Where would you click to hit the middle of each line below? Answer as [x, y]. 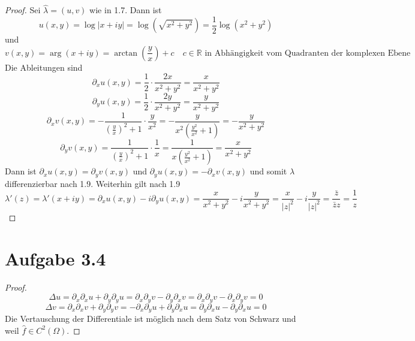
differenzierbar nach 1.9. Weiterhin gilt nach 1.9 [93, 183]
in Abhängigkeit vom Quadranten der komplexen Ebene [308, 53]
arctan [126, 53]
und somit [268, 171]
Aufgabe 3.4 [55, 258]
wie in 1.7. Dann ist [126, 10]
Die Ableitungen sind [44, 67]
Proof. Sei [23, 10]
